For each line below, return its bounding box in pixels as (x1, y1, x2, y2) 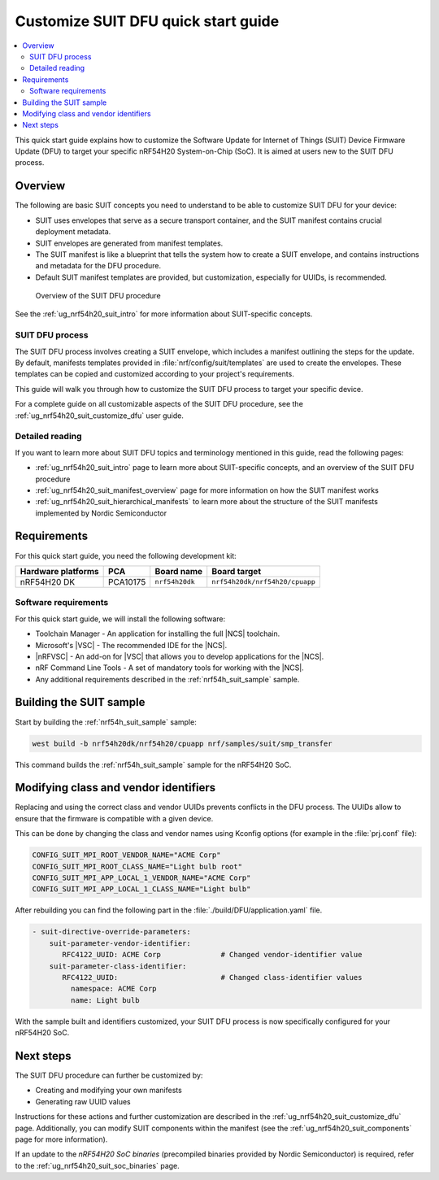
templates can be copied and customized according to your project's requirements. (15, 369, 294, 379)
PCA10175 (108, 576, 146, 587)
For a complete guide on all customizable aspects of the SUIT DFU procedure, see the (15, 399, 304, 409)
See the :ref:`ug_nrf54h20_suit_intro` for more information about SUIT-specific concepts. (15, 309, 313, 319)
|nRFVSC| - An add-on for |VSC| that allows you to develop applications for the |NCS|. (35, 651, 324, 661)
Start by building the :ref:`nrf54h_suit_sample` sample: (15, 716, 197, 727)
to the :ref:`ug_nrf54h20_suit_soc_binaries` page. (15, 1160, 180, 1170)
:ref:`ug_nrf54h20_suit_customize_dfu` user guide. (15, 411, 185, 420)
